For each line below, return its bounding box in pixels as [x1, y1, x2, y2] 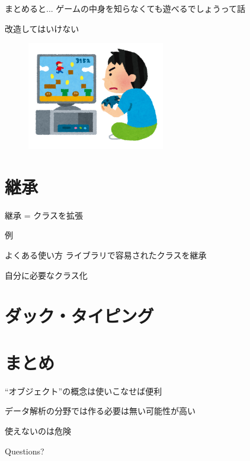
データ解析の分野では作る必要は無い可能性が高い [5, 405, 195, 417]
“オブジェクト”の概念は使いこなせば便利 [5, 384, 162, 397]
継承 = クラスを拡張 [5, 209, 83, 221]
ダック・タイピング [5, 304, 154, 328]
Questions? [5, 444, 44, 457]
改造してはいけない [5, 22, 79, 34]
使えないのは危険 [5, 424, 71, 437]
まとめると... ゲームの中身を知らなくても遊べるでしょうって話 [5, 2, 246, 14]
